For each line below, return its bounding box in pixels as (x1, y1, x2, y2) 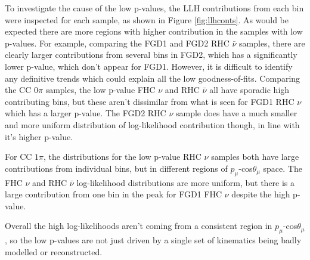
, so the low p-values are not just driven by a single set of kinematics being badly (5, 234, 302, 246)
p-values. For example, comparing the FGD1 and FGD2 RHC (5, 36, 230, 49)
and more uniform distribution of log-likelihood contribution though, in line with (5, 118, 300, 131)
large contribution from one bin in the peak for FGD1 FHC (5, 188, 222, 200)
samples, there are (239, 36, 305, 49)
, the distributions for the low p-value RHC (44, 150, 201, 163)
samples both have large (211, 150, 299, 163)
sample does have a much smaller (175, 107, 297, 119)
